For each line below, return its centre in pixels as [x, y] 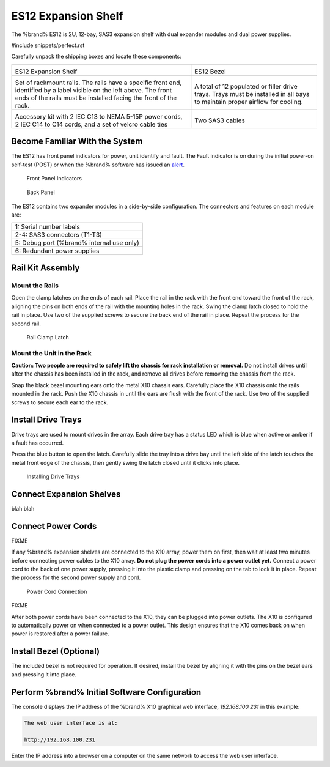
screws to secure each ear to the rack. [60, 402]
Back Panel [41, 192]
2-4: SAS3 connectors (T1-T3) [58, 234]
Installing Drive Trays [53, 476]
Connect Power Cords [54, 526]
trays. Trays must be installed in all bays [252, 94]
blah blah [23, 508]
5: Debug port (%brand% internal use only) [77, 243]
